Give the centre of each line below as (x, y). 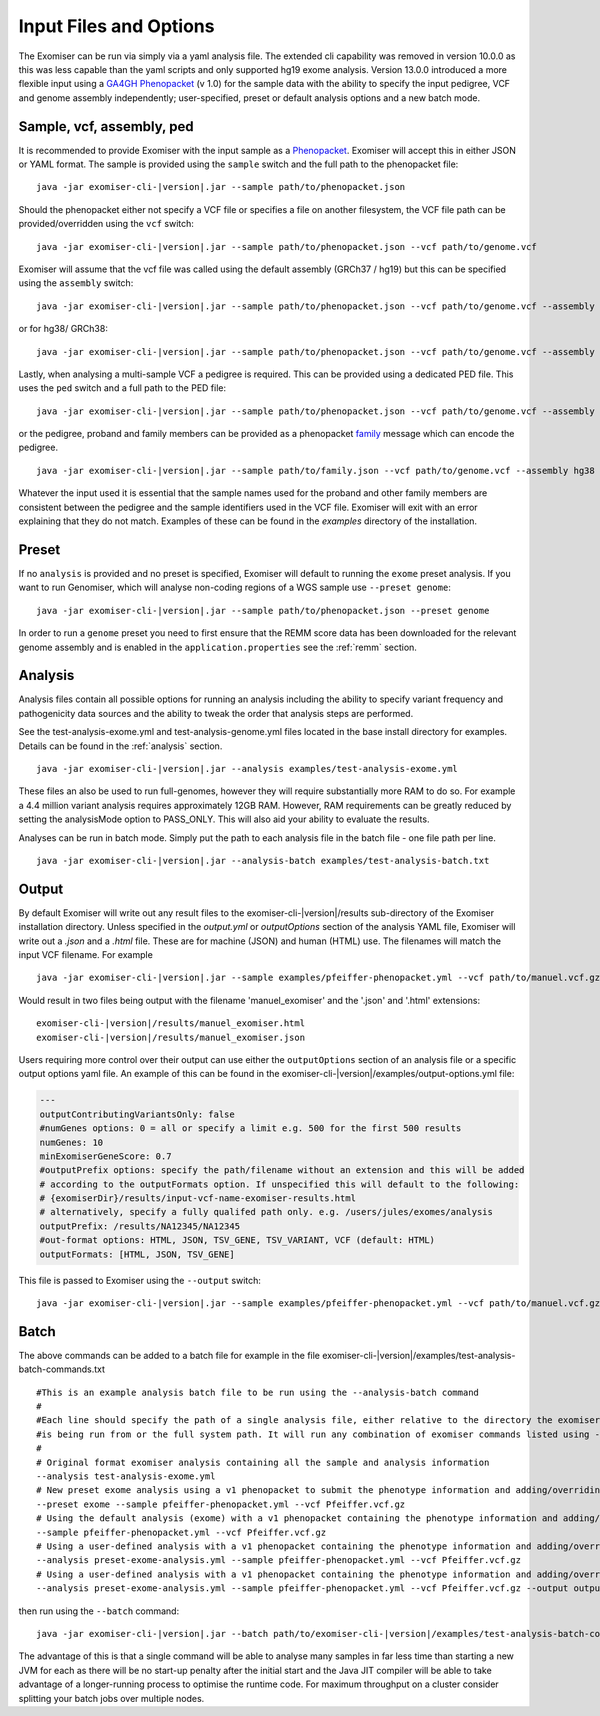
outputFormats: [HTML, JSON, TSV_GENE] (137, 1254)
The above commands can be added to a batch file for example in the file (169, 1355)
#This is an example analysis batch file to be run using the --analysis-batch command (258, 1392)
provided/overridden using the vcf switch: (106, 224)
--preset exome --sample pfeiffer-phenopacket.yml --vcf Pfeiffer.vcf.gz (221, 1504)
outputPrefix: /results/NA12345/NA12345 (139, 1226)
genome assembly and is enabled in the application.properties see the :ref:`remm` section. (217, 647)
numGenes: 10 (71, 1142)
